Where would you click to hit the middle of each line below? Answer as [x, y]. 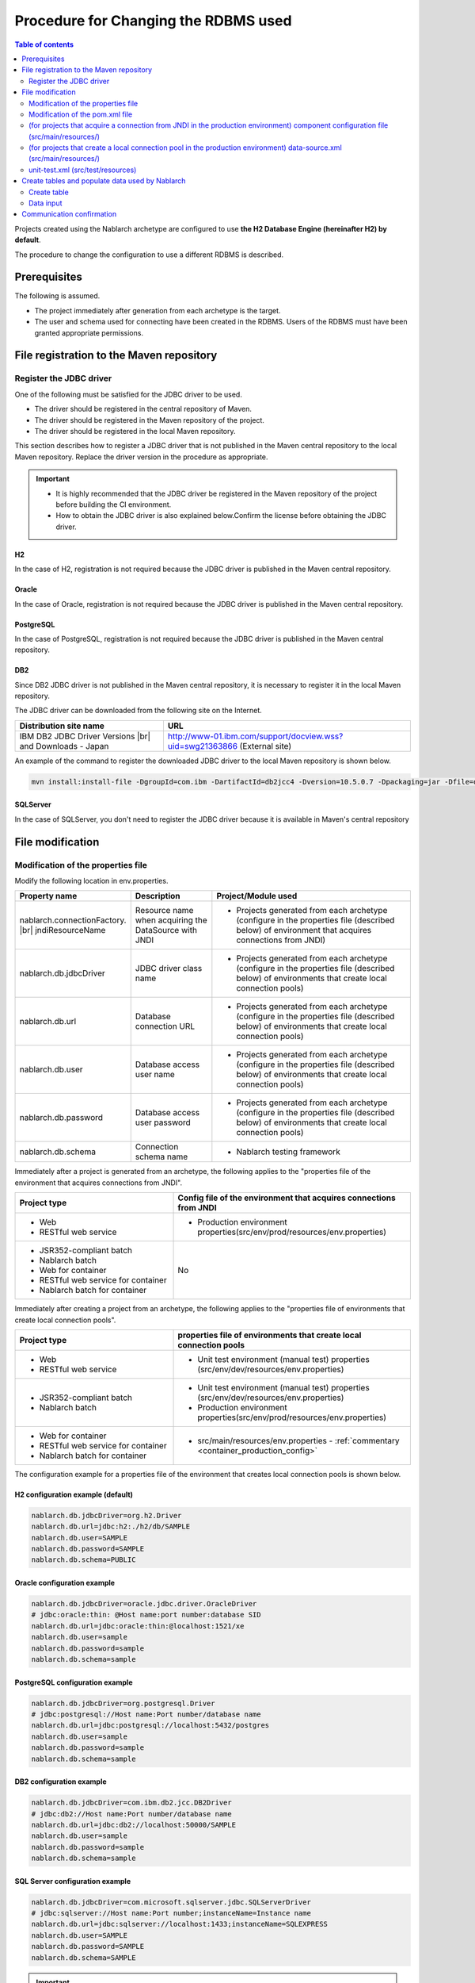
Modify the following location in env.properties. [91, 880]
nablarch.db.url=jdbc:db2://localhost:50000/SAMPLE [134, 1825]
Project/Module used [257, 896]
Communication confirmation [69, 214]
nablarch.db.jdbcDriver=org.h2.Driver [106, 1515]
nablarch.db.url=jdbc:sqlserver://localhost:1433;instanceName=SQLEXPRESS [180, 1924]
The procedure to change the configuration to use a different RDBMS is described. [149, 255]
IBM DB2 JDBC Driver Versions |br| [85, 736]
